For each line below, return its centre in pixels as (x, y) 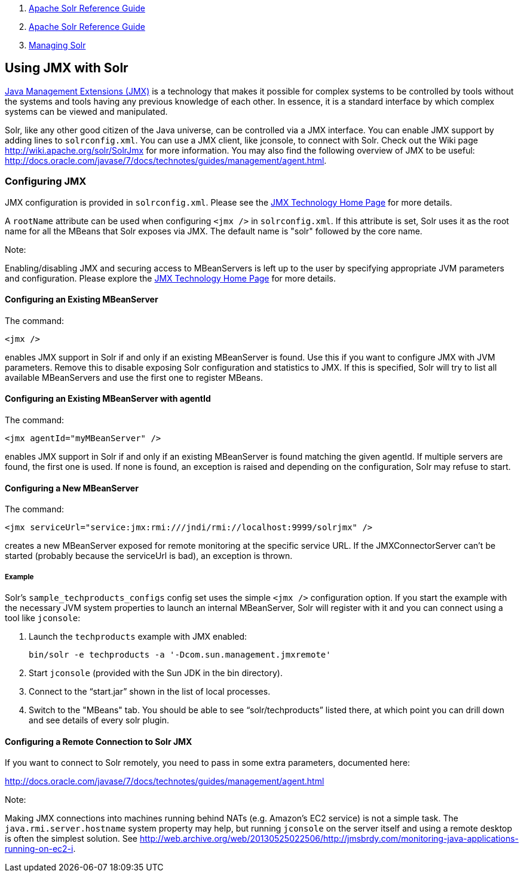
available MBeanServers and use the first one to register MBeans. (134, 377)
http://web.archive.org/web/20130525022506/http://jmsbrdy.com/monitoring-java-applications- (329, 839)
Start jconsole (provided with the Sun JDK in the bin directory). (156, 673)
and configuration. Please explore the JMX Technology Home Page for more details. (171, 278)
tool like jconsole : (43, 618)
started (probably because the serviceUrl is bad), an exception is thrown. (149, 556)
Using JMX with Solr (67, 68)
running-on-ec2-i (39, 849)
